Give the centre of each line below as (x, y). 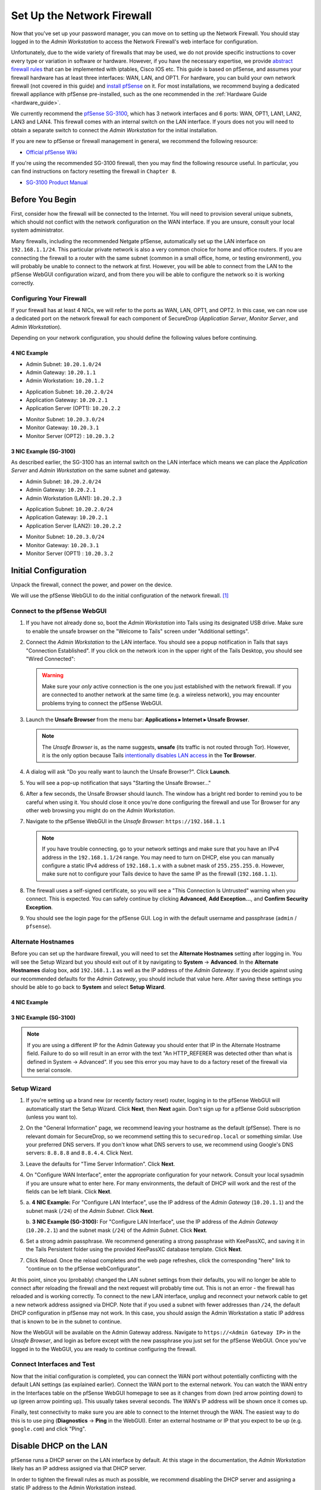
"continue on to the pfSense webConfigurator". (84, 1269)
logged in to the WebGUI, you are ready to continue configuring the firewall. (104, 1349)
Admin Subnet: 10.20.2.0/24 (64, 481)
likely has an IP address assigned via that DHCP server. (79, 1469)
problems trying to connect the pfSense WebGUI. (102, 703)
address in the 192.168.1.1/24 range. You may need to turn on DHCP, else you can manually (158, 857)
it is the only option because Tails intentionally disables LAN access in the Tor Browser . (149, 755)
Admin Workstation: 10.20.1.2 (65, 381)
